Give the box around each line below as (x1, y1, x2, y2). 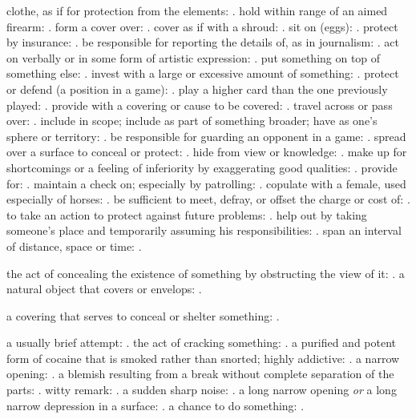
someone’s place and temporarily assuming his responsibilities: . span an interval (6, 222, 402, 239)
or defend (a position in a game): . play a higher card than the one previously (6, 80, 388, 97)
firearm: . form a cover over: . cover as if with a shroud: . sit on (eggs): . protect (6, 18, 398, 34)
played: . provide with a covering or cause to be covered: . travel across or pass (6, 96, 393, 113)
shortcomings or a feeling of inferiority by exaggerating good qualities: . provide (6, 159, 398, 175)
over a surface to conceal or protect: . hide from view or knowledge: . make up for (6, 143, 407, 160)
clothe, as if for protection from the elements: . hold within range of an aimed (6, 2, 388, 18)
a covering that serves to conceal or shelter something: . (6, 307, 280, 324)
